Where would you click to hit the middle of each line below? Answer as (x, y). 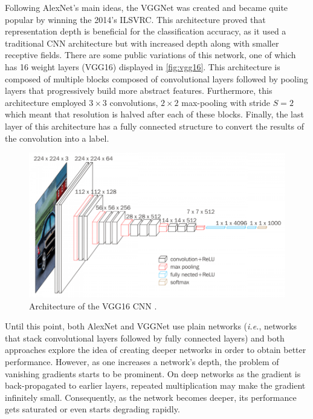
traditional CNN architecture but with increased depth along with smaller (142, 43)
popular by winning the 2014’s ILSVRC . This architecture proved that (135, 19)
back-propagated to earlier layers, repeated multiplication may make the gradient (155, 385)
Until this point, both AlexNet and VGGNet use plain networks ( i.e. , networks (151, 326)
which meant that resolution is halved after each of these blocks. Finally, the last (154, 114)
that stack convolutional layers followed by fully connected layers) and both (145, 338)
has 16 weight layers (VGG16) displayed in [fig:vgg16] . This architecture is (143, 66)
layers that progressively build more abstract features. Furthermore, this (139, 91)
